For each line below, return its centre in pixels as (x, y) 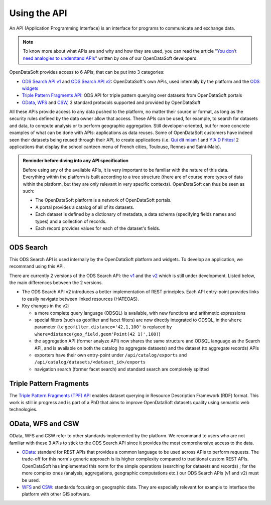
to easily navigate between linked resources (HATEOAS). (80, 299)
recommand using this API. (37, 267)
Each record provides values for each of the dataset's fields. (98, 228)
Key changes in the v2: (46, 306)
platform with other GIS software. (56, 494)
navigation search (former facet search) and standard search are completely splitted (122, 369)
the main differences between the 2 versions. (56, 283)
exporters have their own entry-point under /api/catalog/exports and (111, 355)
